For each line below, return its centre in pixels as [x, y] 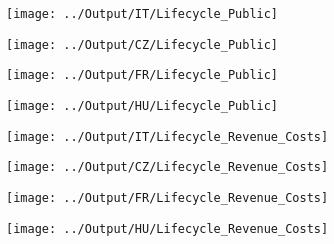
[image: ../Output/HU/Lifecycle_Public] [142, 105]
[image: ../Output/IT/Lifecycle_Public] [142, 14]
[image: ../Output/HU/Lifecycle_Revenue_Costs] [167, 228]
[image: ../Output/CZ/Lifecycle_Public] [142, 44]
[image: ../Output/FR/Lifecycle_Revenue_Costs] [167, 197]
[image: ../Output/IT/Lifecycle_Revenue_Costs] [167, 136]
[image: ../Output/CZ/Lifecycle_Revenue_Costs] [167, 167]
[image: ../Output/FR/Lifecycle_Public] [142, 75]
